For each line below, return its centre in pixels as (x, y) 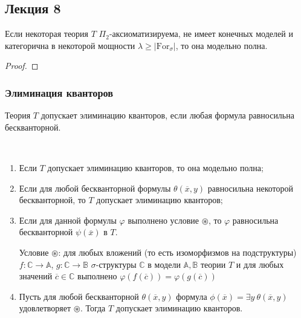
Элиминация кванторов (59, 92)
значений (36, 276)
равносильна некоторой (251, 188)
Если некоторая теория (47, 34)
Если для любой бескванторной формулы (95, 188)
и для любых (260, 264)
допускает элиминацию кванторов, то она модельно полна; (155, 167)
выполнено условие (163, 220)
